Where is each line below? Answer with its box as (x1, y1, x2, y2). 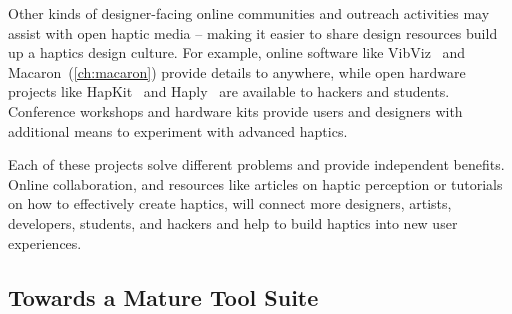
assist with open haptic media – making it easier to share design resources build (8, 22, 498, 43)
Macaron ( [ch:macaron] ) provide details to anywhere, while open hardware (8, 61, 466, 82)
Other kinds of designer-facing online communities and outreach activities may (8, 3, 490, 23)
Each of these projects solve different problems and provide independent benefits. (8, 154, 505, 175)
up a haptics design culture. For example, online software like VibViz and (8, 42, 466, 63)
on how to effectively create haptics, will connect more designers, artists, (8, 193, 452, 214)
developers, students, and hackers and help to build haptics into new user (8, 212, 458, 233)
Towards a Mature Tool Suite (8, 281, 319, 312)
